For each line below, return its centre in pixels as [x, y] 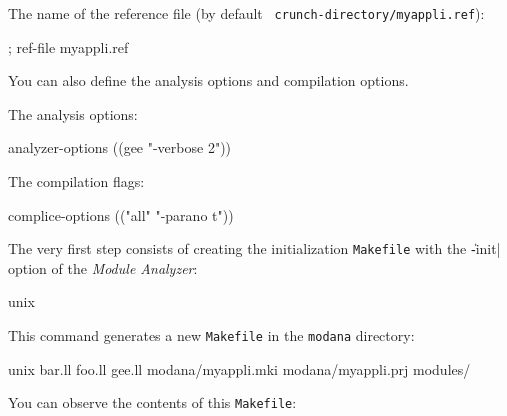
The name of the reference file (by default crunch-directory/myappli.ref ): [246, 13]
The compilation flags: [76, 181]
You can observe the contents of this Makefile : [152, 402]
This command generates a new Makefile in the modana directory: [211, 335]
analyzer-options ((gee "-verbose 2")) [120, 147]
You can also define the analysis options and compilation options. [208, 80]
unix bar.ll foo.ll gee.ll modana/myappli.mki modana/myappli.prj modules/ [239, 368]
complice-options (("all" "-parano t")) [121, 214]
